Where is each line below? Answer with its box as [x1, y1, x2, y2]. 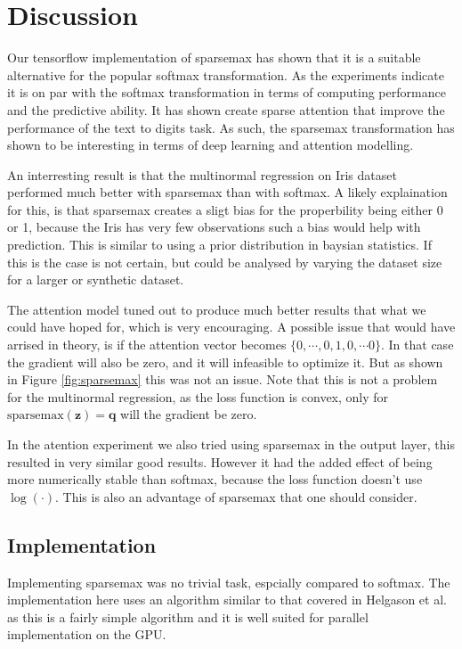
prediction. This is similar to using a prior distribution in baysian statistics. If [7, 235, 432, 254]
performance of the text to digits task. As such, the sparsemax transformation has [7, 118, 455, 136]
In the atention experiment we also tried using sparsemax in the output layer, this [7, 435, 455, 453]
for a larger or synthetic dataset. [7, 270, 184, 289]
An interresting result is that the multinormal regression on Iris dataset [7, 165, 397, 184]
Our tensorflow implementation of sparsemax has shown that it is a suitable [7, 48, 421, 67]
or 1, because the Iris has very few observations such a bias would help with [7, 218, 421, 236]
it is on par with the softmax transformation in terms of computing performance [7, 83, 446, 102]
